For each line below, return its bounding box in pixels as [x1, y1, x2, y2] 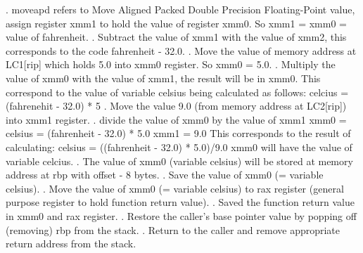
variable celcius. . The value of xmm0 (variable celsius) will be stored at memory [6, 153, 353, 168]
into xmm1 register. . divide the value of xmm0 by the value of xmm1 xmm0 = [6, 112, 347, 126]
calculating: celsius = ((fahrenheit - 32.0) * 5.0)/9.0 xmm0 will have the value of [6, 139, 352, 154]
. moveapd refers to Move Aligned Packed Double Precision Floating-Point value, [6, 2, 355, 16]
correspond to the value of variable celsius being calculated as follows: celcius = [6, 84, 349, 99]
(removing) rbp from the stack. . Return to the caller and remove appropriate [6, 222, 340, 237]
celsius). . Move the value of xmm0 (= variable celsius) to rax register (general [6, 181, 344, 195]
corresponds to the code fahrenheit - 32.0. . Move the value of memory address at [6, 43, 357, 58]
